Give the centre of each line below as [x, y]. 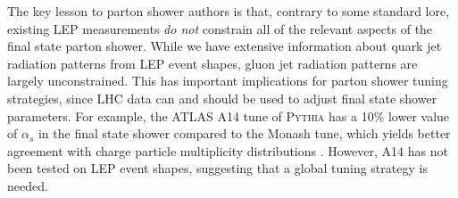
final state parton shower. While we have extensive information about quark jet [225, 46]
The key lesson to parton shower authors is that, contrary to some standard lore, [229, 11]
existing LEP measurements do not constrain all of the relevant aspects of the [220, 28]
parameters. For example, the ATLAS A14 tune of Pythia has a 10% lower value [229, 115]
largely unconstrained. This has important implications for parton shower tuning [228, 81]
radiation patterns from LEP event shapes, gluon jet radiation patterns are [212, 63]
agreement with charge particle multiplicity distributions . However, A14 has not [228, 150]
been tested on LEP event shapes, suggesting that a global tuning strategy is [217, 168]
